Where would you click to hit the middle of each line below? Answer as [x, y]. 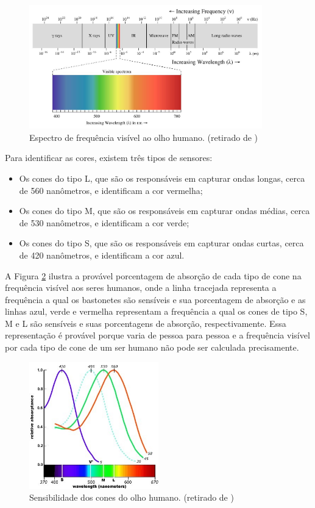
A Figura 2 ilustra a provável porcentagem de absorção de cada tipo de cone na [153, 275]
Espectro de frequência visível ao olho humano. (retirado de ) [144, 137]
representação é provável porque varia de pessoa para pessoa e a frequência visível [157, 335]
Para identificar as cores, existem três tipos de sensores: [109, 158]
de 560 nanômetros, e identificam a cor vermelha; [111, 190]
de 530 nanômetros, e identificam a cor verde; [104, 222]
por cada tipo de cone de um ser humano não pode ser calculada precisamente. [152, 347]
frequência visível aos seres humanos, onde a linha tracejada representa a [141, 288]
